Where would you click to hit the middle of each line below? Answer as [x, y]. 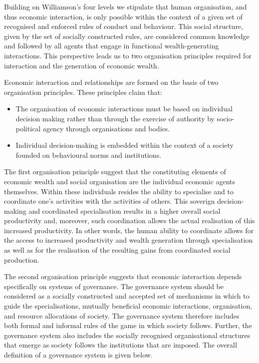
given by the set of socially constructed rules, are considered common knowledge [127, 36]
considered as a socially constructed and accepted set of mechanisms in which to [127, 296]
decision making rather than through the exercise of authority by [115, 118]
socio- [226, 118]
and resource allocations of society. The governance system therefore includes [122, 315]
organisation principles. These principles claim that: [83, 92]
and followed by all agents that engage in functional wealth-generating [112, 46]
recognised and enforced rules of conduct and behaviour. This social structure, [124, 26]
